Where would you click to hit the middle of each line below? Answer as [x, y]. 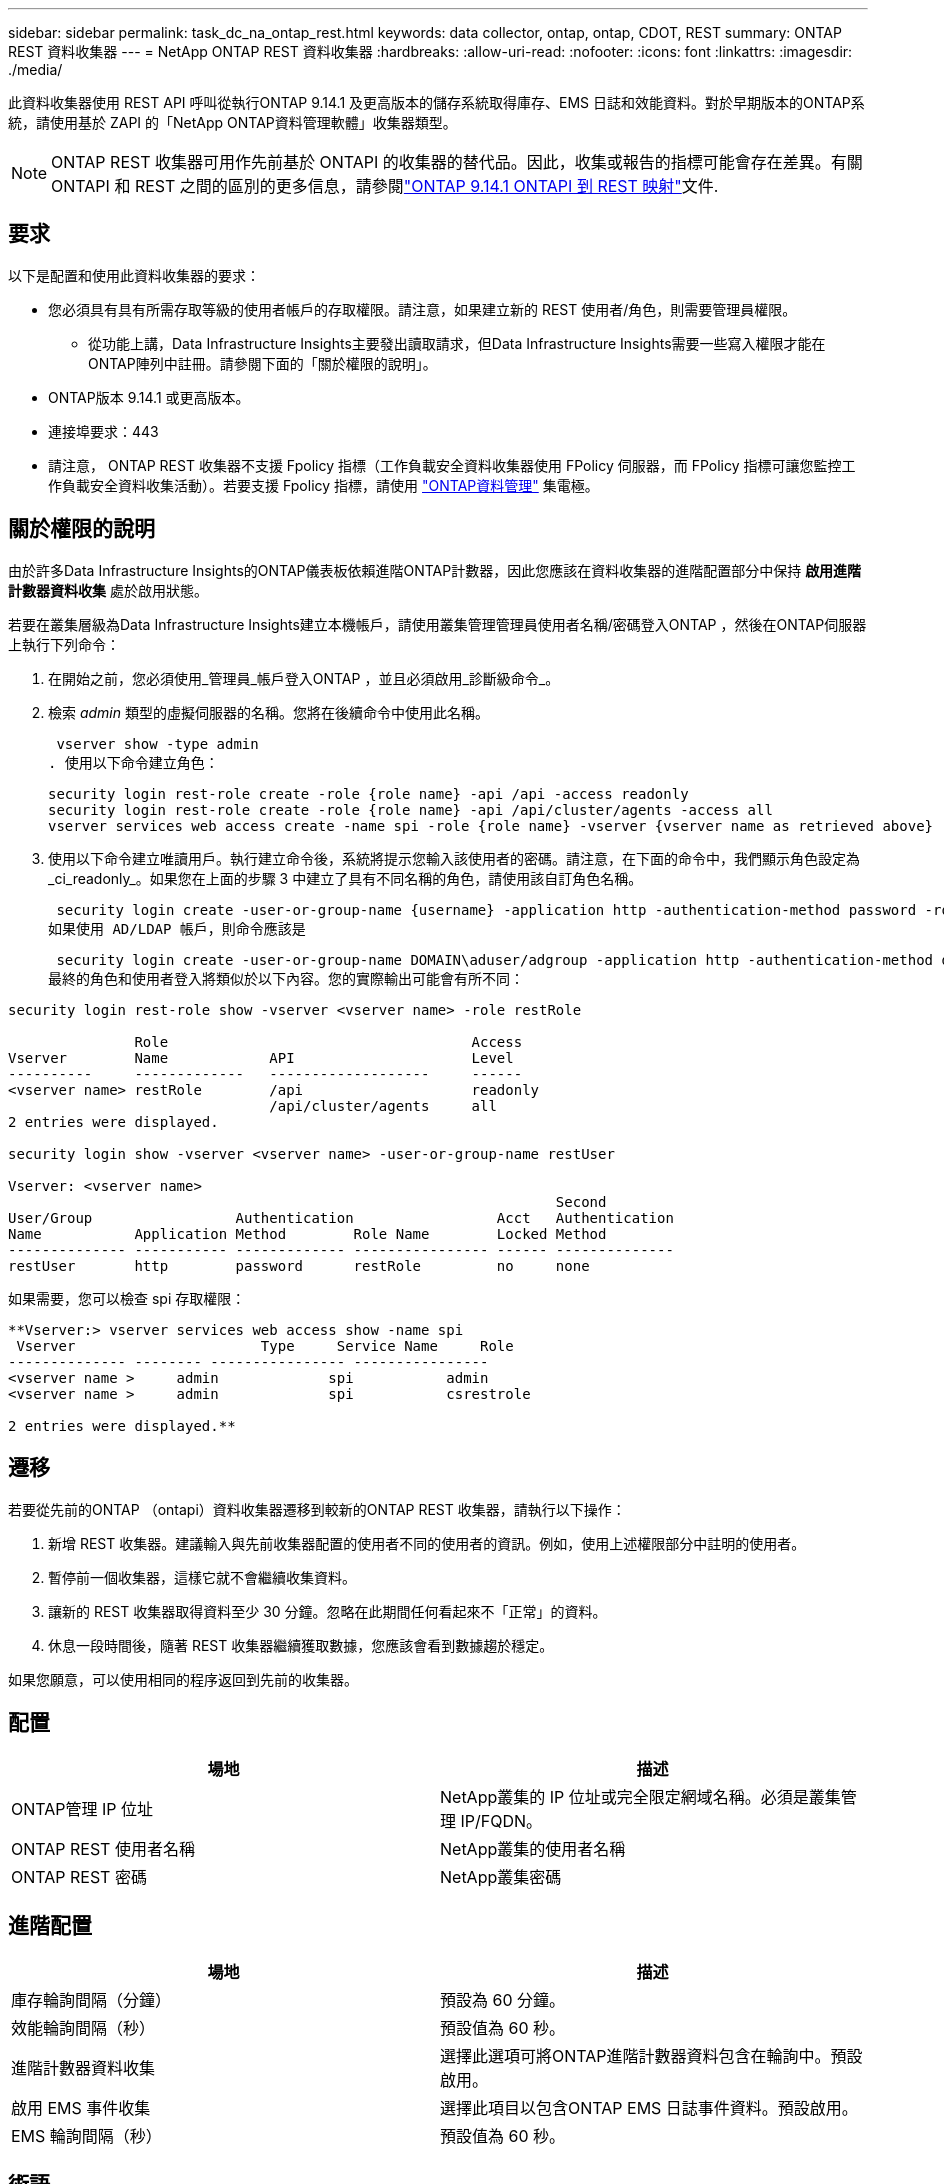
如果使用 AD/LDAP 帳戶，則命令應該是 [177, 928]
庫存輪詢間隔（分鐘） [91, 2000]
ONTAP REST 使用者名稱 [103, 1849]
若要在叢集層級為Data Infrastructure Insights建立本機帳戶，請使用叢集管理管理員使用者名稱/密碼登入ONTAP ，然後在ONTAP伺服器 [437, 624]
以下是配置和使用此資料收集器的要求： [134, 275]
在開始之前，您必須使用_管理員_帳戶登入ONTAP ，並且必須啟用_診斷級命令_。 [304, 678]
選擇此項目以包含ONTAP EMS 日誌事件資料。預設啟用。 [649, 2108]
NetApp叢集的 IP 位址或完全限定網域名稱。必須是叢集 [640, 1797]
